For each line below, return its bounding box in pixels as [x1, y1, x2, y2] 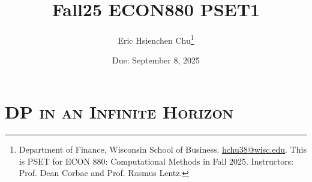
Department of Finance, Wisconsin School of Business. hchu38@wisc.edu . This [19, 142, 307, 155]
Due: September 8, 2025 [112, 54, 200, 66]
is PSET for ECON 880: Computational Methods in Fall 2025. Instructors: [19, 154, 294, 167]
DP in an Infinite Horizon [5, 99, 233, 123]
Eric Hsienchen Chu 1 [118, 32, 194, 46]
